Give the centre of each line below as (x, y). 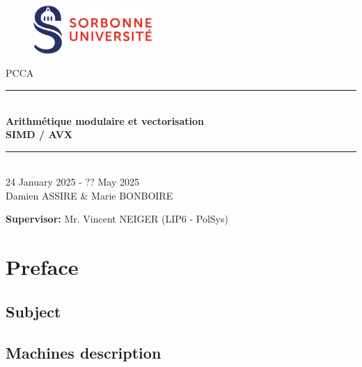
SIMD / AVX (39, 134)
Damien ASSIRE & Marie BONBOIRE (89, 195)
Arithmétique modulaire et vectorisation (105, 120)
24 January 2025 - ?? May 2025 (72, 182)
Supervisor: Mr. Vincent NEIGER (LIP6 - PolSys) (117, 219)
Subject (33, 311)
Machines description (84, 352)
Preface (42, 267)
